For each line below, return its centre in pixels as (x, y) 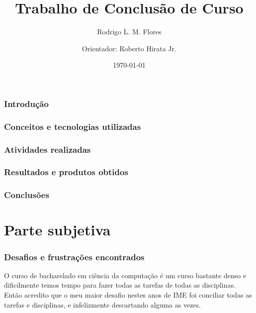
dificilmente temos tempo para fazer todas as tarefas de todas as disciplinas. (120, 285)
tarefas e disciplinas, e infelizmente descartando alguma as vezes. (102, 304)
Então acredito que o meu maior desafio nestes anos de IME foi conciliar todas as (128, 294)
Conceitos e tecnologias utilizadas (73, 126)
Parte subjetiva (57, 230)
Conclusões (27, 195)
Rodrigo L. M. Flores (129, 32)
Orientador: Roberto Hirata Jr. (129, 48)
